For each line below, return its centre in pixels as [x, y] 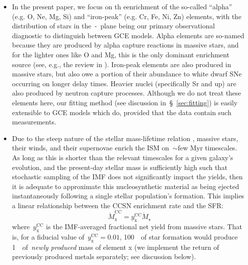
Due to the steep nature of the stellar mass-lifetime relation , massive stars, [125, 138]
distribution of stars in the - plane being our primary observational [113, 26]
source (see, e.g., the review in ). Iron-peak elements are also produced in [122, 64]
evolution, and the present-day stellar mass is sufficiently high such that [120, 167]
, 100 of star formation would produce [179, 236]
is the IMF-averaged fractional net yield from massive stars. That [144, 226]
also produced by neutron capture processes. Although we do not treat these [126, 93]
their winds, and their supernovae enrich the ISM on [90, 148]
